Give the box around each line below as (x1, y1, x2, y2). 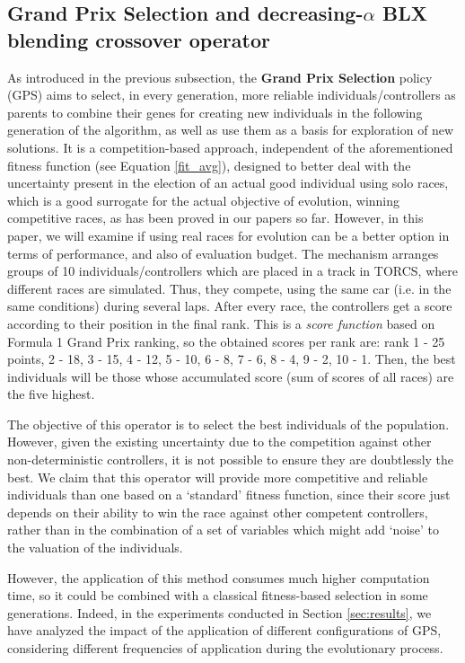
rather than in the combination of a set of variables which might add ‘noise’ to (7, 520, 440, 539)
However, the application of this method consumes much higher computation (7, 568, 430, 587)
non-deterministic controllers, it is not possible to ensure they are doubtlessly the (7, 450, 454, 469)
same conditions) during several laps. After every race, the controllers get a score (7, 296, 452, 315)
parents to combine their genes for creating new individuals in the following (7, 102, 423, 121)
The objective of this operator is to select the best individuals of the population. (7, 414, 450, 433)
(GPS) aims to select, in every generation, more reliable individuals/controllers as (7, 85, 456, 104)
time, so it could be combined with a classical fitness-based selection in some (7, 586, 428, 605)
